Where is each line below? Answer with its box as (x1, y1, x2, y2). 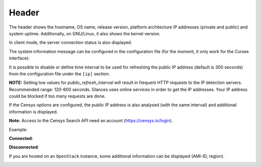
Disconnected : (9, 144, 39, 150)
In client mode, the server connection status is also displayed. (9, 40, 132, 45)
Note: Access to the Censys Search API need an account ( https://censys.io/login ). (9, 118, 173, 124)
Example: (9, 126, 28, 132)
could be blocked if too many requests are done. (9, 93, 106, 99)
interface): (9, 56, 30, 61)
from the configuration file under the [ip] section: (9, 70, 110, 77)
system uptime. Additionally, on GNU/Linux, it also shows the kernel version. (9, 30, 160, 36)
